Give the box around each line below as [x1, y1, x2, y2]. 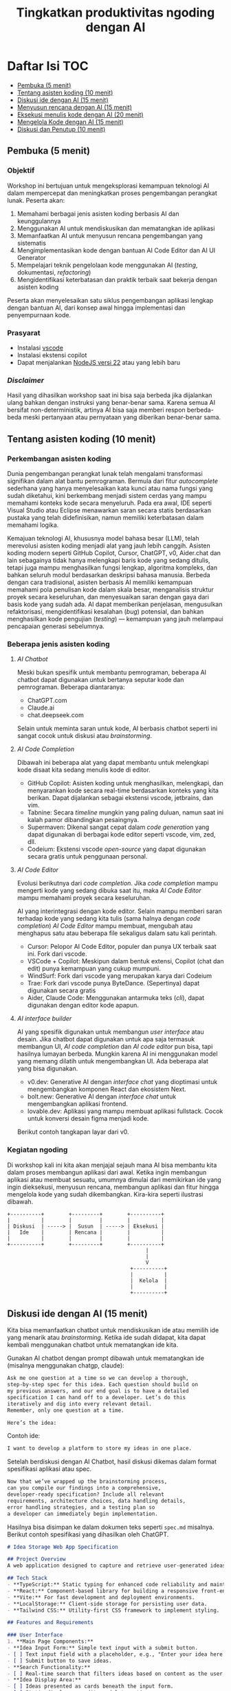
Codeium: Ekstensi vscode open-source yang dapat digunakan [27, 845, 206, 853]
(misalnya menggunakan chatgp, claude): [7, 1361, 125, 1370]
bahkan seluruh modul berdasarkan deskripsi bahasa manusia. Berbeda [7, 570, 211, 579]
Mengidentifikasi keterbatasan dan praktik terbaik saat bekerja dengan [16, 275, 218, 283]
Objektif [7, 166, 35, 175]
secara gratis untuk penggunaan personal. [27, 852, 148, 861]
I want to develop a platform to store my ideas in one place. [7, 1445, 192, 1452]
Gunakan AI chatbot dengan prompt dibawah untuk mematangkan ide [7, 1354, 205, 1363]
